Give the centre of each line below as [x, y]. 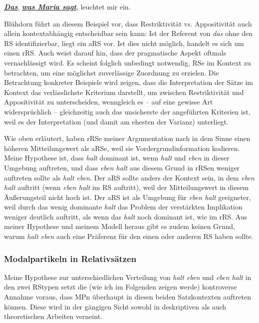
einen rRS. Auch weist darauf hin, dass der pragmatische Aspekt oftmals [115, 53]
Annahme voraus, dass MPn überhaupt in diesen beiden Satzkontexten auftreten [128, 297]
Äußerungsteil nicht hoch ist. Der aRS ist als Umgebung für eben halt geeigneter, [128, 197]
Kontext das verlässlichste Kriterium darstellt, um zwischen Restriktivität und [124, 92]
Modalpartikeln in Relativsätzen [70, 258]
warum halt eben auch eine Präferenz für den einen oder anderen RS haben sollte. [129, 236]
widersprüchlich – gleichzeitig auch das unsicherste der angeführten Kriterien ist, [127, 111]
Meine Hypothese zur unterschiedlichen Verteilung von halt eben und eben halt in [128, 277]
